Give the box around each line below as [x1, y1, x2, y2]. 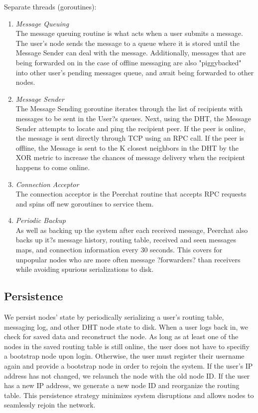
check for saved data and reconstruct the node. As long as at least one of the [4, 331, 239, 342]
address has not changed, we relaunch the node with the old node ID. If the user [4, 370, 250, 381]
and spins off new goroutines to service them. [15, 198, 154, 208]
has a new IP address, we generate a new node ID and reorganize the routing [4, 380, 240, 391]
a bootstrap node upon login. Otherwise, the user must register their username [4, 351, 245, 361]
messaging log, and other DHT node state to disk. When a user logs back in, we [4, 321, 248, 332]
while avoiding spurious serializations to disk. [15, 264, 154, 274]
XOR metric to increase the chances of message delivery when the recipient [15, 152, 246, 163]
